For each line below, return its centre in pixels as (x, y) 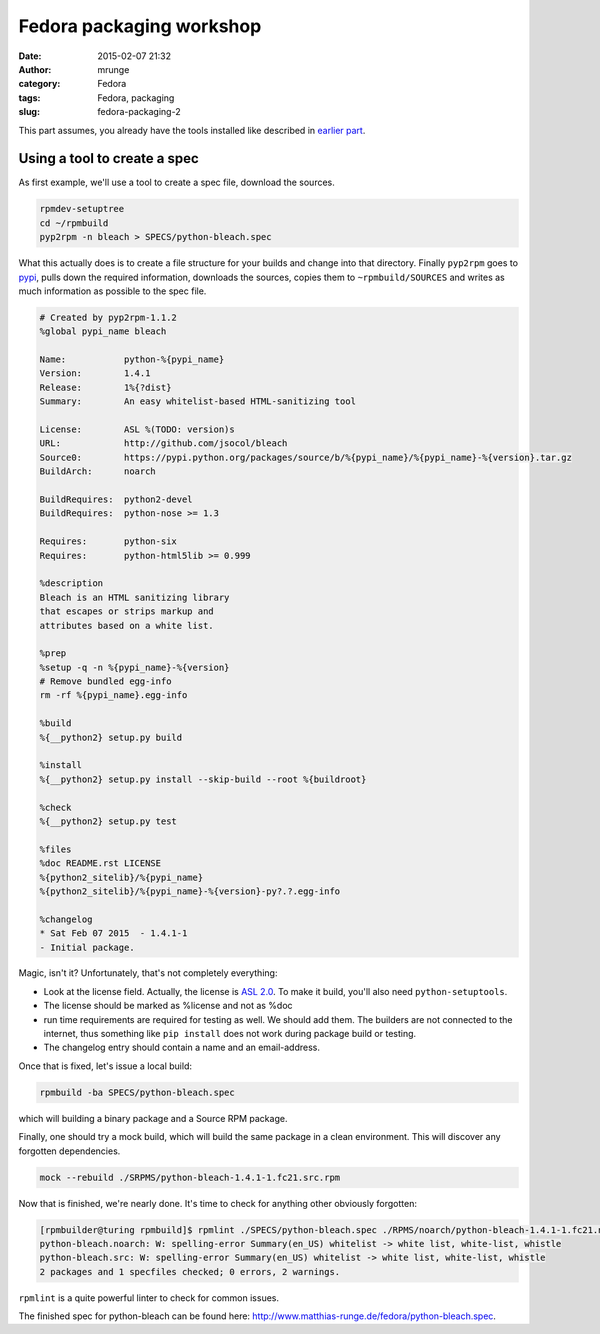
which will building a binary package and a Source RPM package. (153, 1118)
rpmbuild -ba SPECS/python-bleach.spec (137, 1092)
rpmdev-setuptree (82, 209)
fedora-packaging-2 (139, 112)
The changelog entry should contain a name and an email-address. (181, 1047)
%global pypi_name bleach (103, 331)
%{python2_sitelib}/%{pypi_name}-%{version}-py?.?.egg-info (190, 891)
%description (71, 583)
